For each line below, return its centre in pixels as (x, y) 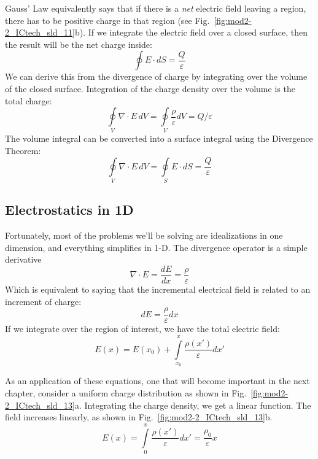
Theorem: (23, 151)
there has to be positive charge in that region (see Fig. (107, 20)
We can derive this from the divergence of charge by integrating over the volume (156, 76)
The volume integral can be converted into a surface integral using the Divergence (159, 138)
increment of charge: (43, 301)
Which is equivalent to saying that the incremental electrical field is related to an (158, 289)
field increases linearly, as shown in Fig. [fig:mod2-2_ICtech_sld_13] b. (139, 417)
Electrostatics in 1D (69, 210)
